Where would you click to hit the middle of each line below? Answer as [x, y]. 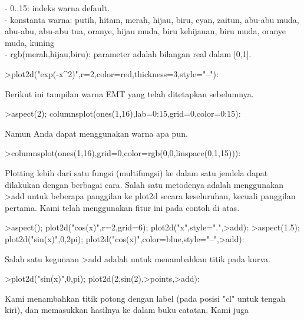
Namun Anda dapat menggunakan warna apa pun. [96, 133]
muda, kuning [30, 42]
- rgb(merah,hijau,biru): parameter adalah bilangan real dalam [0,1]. [128, 54]
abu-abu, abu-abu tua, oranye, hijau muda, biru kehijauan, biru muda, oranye [146, 31]
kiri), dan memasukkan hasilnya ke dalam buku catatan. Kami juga [127, 310]
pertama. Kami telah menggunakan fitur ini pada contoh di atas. [122, 207]
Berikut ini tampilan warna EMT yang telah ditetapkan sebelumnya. [129, 93]
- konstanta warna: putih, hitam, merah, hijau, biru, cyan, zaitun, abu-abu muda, [152, 19]
